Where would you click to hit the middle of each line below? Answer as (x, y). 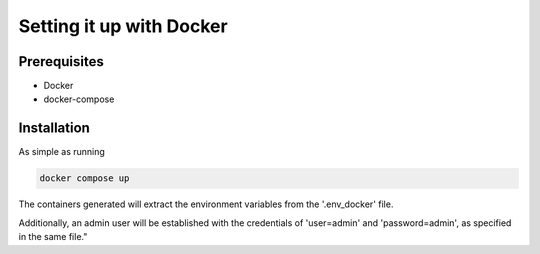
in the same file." (53, 237)
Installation (54, 128)
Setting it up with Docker (123, 26)
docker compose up (84, 178)
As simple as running (61, 152)
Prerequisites (61, 61)
